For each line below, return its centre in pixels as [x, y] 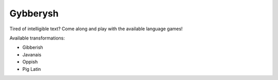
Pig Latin [32, 69]
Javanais [32, 54]
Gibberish [33, 47]
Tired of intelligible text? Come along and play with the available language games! [96, 29]
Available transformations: [37, 38]
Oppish [30, 62]
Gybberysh [34, 13]
